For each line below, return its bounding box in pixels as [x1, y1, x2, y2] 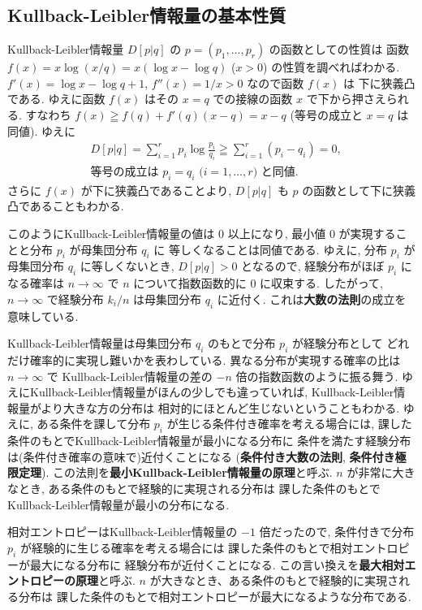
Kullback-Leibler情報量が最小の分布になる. [7, 495, 230, 513]
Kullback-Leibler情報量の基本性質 [7, 2, 286, 28]
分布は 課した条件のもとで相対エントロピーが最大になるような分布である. [18, 587, 411, 604]
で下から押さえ [306, 90, 386, 107]
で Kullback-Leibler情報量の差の [46, 367, 213, 384]
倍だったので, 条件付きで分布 [259, 523, 415, 540]
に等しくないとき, [80, 257, 174, 275]
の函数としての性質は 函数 [269, 41, 410, 58]
